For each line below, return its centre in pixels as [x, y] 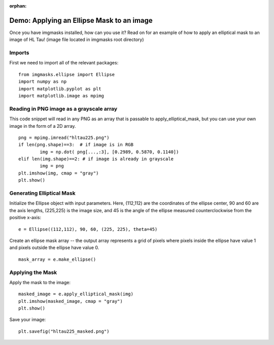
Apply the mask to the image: [40, 282]
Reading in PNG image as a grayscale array [63, 109]
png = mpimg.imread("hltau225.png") [64, 137]
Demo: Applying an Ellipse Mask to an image [81, 20]
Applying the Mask [33, 272]
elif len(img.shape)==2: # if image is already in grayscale [96, 159]
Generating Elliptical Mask [42, 193]
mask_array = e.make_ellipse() [57, 259]
